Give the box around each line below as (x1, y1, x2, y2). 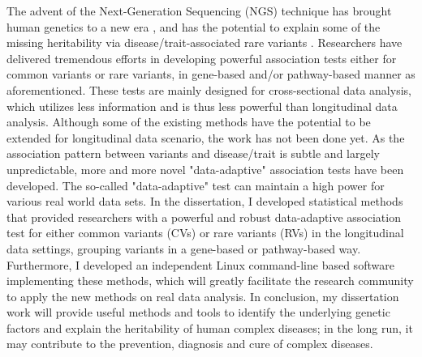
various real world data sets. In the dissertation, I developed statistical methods (6, 193, 403, 210)
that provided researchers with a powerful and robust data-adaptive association (6, 208, 401, 225)
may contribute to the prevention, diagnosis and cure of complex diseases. (6, 335, 373, 352)
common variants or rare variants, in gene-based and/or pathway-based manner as (6, 66, 416, 83)
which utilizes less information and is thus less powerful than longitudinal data (6, 97, 398, 114)
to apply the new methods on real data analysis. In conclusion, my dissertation (6, 287, 399, 304)
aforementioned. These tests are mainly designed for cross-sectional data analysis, (6, 81, 411, 98)
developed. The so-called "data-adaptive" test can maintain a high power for (6, 176, 385, 193)
